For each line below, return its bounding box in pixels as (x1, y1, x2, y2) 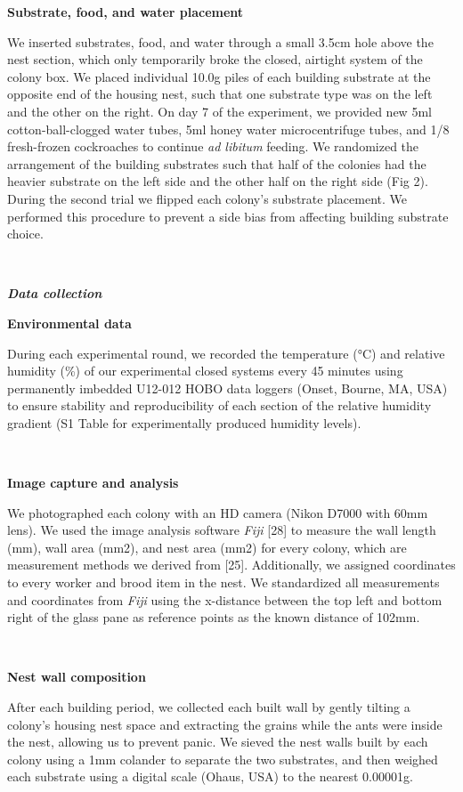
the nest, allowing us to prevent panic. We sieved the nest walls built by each (7, 732, 428, 751)
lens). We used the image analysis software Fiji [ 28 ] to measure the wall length (7, 521, 436, 539)
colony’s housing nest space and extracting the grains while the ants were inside (7, 715, 443, 733)
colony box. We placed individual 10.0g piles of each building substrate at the (7, 67, 431, 85)
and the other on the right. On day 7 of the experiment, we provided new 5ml (7, 101, 432, 120)
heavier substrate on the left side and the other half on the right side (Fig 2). (7, 172, 428, 190)
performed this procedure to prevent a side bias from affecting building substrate (7, 206, 449, 225)
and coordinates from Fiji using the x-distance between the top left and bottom (7, 590, 443, 609)
